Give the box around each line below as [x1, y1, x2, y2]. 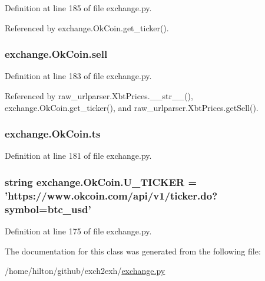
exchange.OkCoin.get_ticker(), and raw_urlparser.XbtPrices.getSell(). [5, 101, 259, 113]
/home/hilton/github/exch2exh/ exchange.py [5, 264, 165, 277]
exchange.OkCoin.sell [5, 47, 108, 61]
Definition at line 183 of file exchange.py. [5, 70, 152, 82]
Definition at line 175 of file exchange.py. [5, 225, 152, 237]
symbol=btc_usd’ [5, 201, 91, 216]
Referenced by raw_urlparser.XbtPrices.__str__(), [5, 90, 193, 102]
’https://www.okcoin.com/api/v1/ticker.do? [5, 188, 218, 202]
